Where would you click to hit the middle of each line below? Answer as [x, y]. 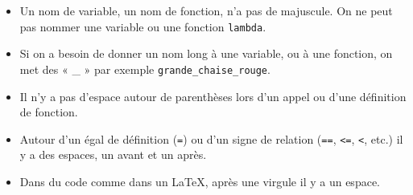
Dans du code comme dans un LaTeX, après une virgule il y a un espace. [200, 181]
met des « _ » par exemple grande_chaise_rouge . [145, 69]
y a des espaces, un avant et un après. [113, 154]
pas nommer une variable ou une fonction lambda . [143, 26]
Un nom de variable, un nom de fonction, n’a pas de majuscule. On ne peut [206, 10]
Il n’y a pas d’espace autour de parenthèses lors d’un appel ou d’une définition [213, 96]
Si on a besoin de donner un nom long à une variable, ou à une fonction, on [206, 53]
